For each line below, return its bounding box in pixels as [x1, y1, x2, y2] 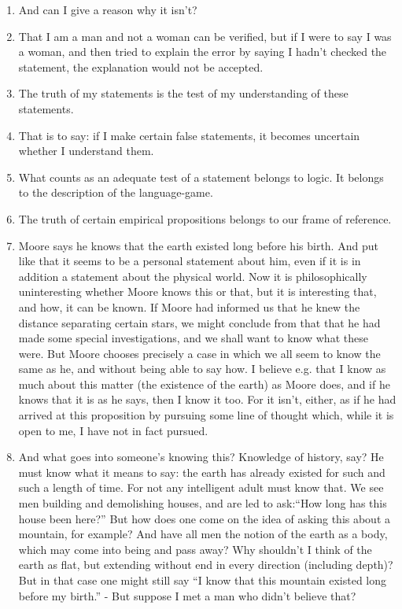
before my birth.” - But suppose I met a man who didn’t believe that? [18, 587, 356, 603]
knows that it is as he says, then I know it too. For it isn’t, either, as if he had [18, 391, 396, 408]
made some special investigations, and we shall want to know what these [18, 330, 368, 346]
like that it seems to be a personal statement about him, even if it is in [18, 253, 361, 269]
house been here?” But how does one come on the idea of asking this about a [18, 510, 391, 526]
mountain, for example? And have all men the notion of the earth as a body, [18, 526, 388, 542]
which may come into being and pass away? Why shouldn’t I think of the [18, 541, 372, 557]
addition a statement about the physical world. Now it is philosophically [18, 268, 367, 284]
